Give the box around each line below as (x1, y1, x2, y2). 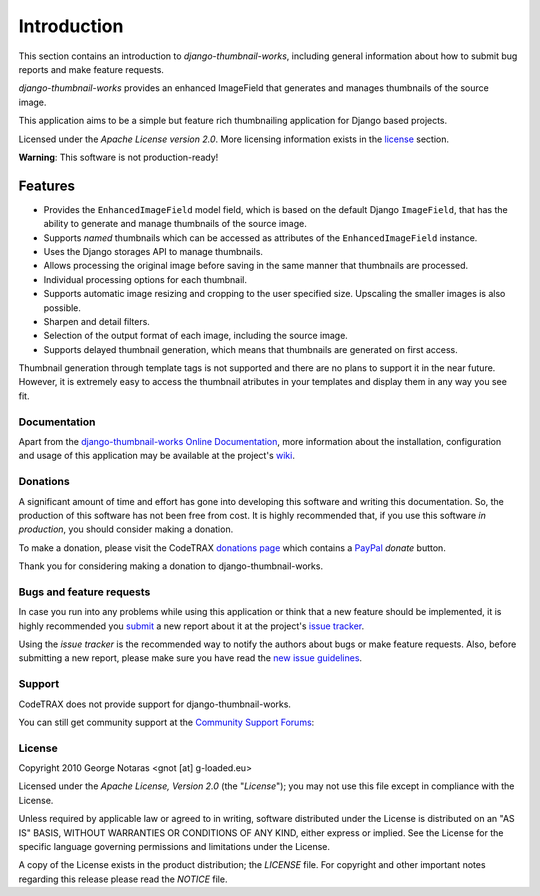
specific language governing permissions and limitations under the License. (18, 841, 330, 853)
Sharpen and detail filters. (43, 315, 150, 327)
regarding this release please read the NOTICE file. (18, 873, 228, 885)
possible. (43, 301, 82, 314)
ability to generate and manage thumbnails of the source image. (43, 218, 307, 230)
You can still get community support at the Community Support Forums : (18, 716, 315, 728)
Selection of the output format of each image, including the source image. (43, 330, 349, 342)
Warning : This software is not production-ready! (18, 151, 219, 163)
